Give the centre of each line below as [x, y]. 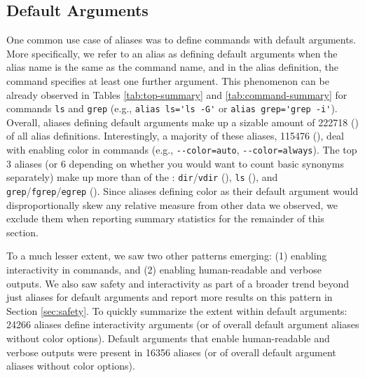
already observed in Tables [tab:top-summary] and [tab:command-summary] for [177, 94]
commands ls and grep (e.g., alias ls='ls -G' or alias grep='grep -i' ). [172, 108]
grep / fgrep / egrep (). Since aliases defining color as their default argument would [182, 190]
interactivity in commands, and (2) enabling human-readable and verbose [164, 269]
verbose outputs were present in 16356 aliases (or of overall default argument [171, 352]
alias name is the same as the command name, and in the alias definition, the [173, 67]
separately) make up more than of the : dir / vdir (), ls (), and [142, 177]
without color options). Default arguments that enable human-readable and [168, 338]
